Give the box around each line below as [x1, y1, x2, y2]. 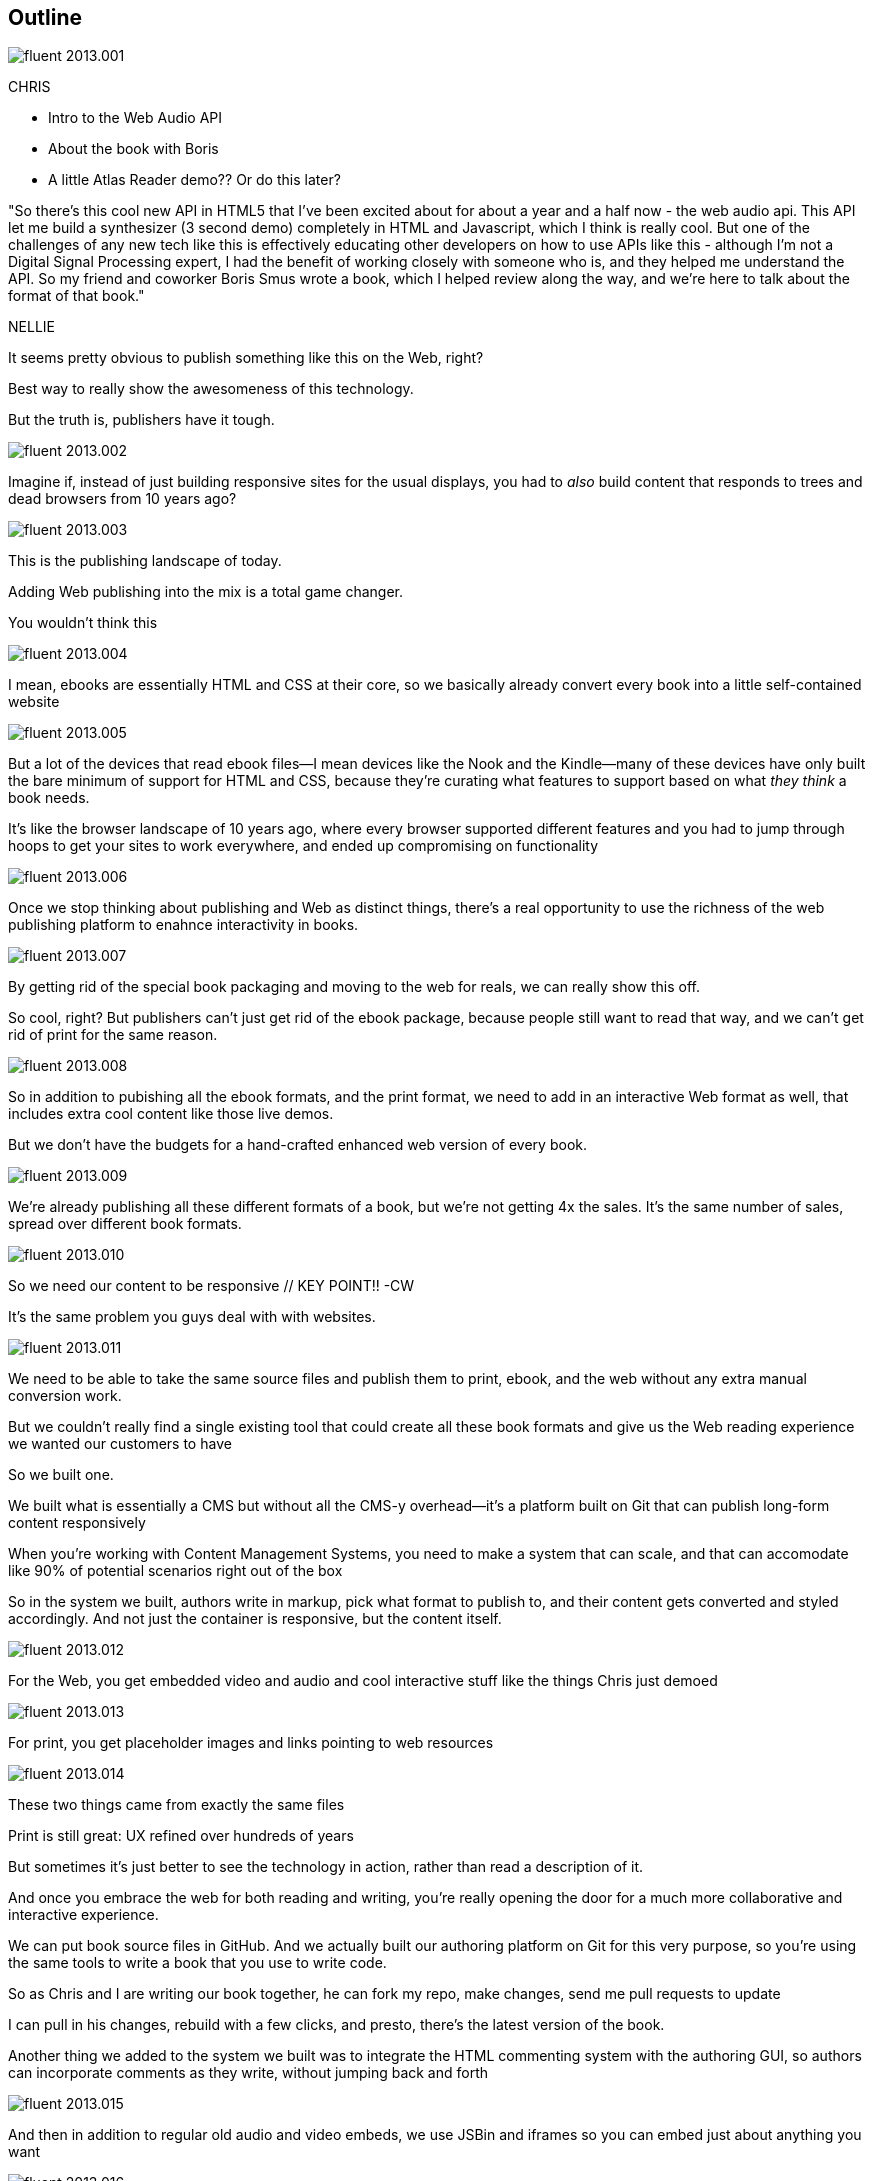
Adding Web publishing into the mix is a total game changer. [8, 583, 404, 601]
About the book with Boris [48, 140, 219, 158]
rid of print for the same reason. [8, 1026, 218, 1044]
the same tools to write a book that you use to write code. [8, 1954, 387, 1972]
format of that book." [8, 287, 145, 305]
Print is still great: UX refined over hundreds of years [8, 1827, 354, 1845]
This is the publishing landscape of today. [8, 552, 282, 570]
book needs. [8, 789, 90, 807]
